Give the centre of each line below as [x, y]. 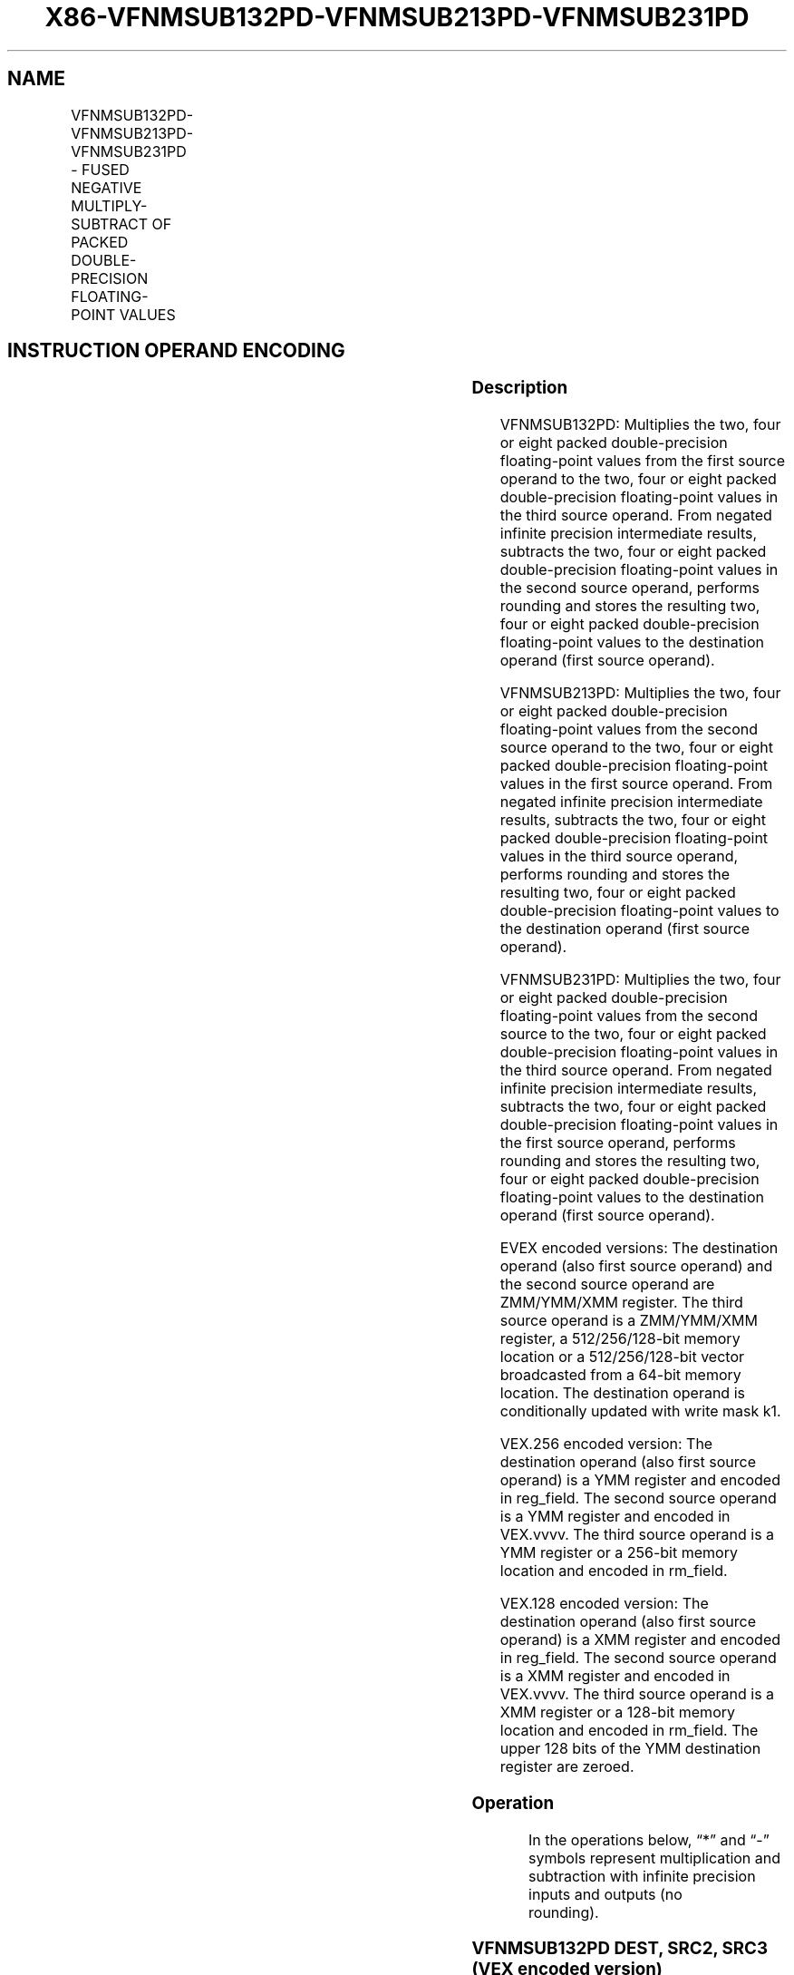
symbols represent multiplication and [655, 1858]
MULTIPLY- [109, 205]
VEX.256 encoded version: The [606, 1444]
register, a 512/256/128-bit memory [620, 1339]
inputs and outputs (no [605, 1894]
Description [520, 388]
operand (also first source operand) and [636, 1266]
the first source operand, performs [618, 1143]
